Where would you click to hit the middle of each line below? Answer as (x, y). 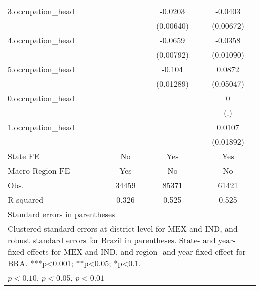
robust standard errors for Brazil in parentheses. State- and (112, 240)
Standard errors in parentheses (62, 214)
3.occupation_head (41, 11)
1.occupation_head (41, 127)
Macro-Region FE (39, 171)
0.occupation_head (41, 98)
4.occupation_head (41, 40)
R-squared (26, 200)
